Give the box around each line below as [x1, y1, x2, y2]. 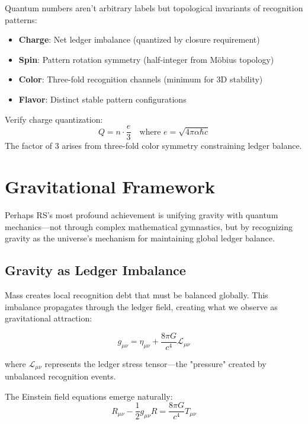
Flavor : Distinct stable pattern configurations [18, 93, 187, 105]
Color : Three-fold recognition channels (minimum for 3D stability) [18, 73, 263, 85]
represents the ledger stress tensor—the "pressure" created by [44, 357, 267, 369]
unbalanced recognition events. [5, 370, 116, 382]
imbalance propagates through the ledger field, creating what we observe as [5, 300, 278, 313]
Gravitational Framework [5, 174, 216, 198]
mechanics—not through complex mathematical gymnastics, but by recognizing [5, 220, 293, 232]
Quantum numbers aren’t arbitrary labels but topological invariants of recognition [5, 2, 303, 14]
